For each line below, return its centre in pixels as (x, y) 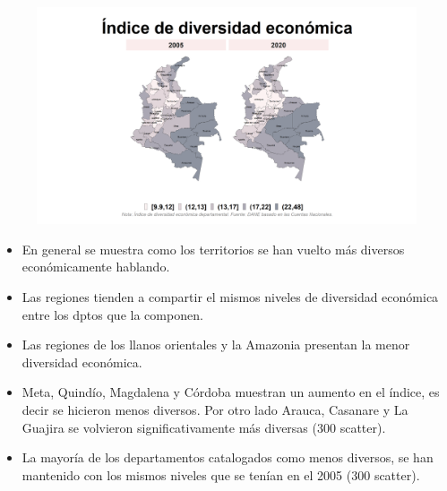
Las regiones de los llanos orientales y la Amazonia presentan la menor (216, 345)
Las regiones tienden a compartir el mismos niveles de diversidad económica (230, 297)
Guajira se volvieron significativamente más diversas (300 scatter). (204, 427)
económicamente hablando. (96, 267)
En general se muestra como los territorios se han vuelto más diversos (213, 249)
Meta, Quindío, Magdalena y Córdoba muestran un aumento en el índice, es (231, 392)
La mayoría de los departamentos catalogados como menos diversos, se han (228, 457)
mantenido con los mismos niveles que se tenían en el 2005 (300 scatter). (221, 474)
